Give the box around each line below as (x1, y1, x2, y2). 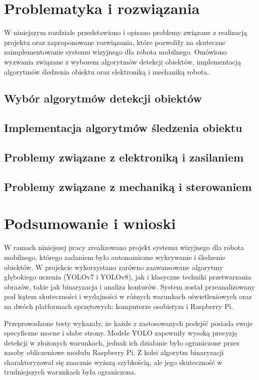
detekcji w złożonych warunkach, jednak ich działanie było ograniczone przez (4, 337, 239, 347)
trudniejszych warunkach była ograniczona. (4, 366, 136, 377)
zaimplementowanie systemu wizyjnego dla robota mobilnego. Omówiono (4, 46, 227, 57)
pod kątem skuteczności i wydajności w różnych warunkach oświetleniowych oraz (4, 291, 252, 301)
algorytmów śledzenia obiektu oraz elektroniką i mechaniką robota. (4, 66, 209, 76)
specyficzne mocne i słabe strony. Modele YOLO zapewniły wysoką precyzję (4, 327, 237, 338)
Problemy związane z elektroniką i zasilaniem (4, 149, 244, 165)
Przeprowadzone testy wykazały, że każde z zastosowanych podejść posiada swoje (4, 317, 253, 328)
